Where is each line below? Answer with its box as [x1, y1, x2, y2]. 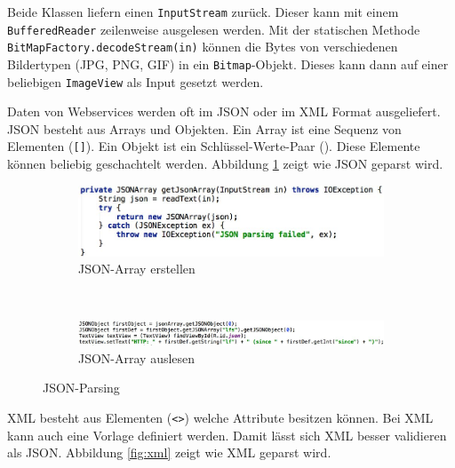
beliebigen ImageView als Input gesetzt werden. [7, 72, 264, 91]
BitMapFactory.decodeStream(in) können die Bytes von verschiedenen [7, 37, 398, 56]
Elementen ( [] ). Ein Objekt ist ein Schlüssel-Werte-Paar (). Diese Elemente [7, 137, 420, 155]
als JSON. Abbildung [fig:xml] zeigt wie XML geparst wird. [7, 443, 331, 462]
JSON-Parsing [43, 378, 120, 397]
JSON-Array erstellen [78, 259, 196, 278]
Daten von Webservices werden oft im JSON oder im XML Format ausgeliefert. [7, 102, 441, 121]
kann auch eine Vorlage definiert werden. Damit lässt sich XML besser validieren [7, 425, 447, 444]
